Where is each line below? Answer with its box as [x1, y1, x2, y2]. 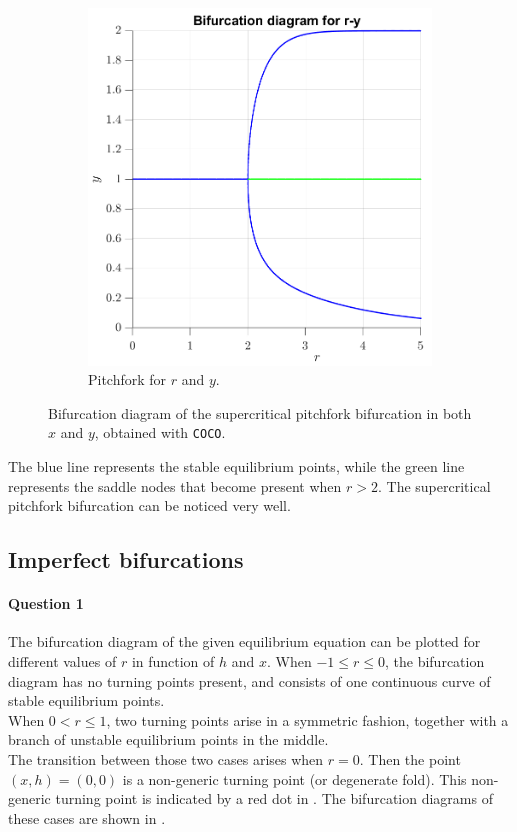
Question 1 [8, 593, 84, 614]
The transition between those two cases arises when [8, 749, 324, 770]
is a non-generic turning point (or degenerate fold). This [122, 768, 467, 789]
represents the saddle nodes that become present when [8, 475, 342, 496]
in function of [131, 651, 215, 672]
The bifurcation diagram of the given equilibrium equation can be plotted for [8, 631, 481, 652]
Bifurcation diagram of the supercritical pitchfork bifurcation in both [48, 402, 472, 423]
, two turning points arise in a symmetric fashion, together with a [106, 709, 509, 730]
